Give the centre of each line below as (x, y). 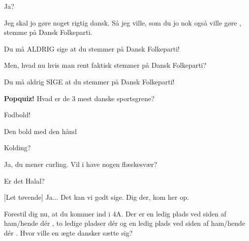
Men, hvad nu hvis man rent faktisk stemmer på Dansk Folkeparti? (105, 65)
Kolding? (17, 147)
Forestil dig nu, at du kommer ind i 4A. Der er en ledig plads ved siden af (115, 213)
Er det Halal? (24, 180)
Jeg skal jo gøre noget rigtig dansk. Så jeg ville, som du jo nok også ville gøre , (123, 22)
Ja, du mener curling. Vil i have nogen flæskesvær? (81, 164)
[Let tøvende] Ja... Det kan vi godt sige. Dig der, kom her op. (96, 197)
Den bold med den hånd (40, 131)
